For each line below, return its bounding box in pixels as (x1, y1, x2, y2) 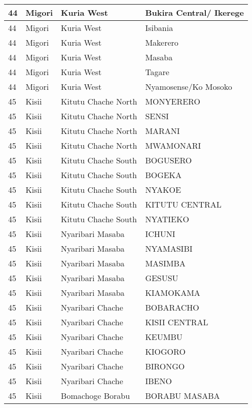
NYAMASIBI (145, 243, 193, 254)
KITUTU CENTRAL (145, 198, 222, 210)
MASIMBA (145, 257, 186, 269)
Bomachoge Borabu (61, 390, 130, 401)
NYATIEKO (145, 213, 189, 225)
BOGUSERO (145, 154, 192, 166)
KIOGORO (145, 346, 186, 357)
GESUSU (145, 272, 178, 284)
